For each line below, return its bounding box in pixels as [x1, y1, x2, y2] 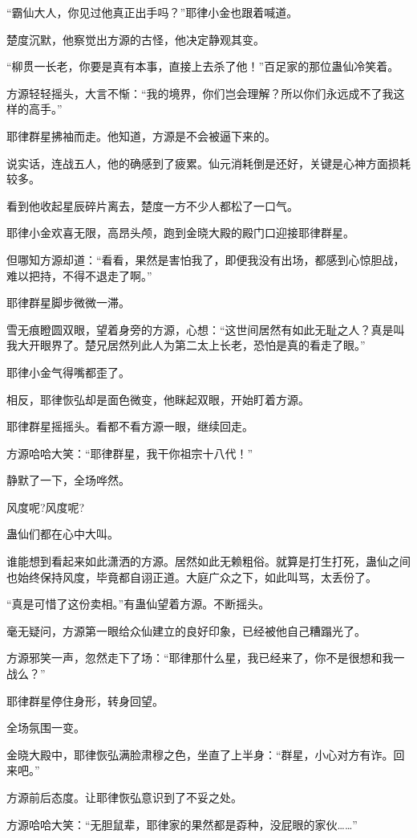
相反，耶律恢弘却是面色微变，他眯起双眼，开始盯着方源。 [6, 390, 310, 407]
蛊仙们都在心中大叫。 [6, 525, 119, 542]
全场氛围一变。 [6, 719, 85, 736]
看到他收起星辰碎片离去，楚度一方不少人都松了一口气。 [6, 197, 298, 214]
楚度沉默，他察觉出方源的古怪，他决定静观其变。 [6, 31, 265, 47]
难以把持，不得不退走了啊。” [6, 267, 152, 284]
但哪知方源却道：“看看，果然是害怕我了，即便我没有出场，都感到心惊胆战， [6, 251, 405, 268]
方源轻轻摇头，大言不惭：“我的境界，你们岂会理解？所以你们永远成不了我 [6, 84, 394, 101]
